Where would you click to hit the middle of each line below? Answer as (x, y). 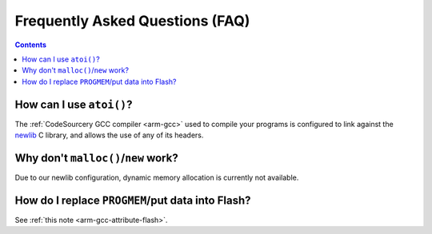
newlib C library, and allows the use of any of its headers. (109, 135)
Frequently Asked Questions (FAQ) (132, 21)
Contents (31, 45)
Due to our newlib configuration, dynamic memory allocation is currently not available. (157, 177)
